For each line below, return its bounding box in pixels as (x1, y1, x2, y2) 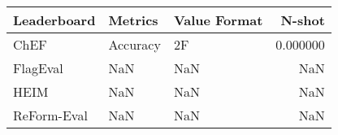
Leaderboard (13, 11, 96, 29)
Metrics (108, 11, 158, 29)
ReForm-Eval (13, 106, 88, 124)
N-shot (280, 11, 325, 29)
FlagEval (13, 59, 63, 77)
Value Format (173, 11, 263, 29)
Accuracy (108, 35, 161, 54)
